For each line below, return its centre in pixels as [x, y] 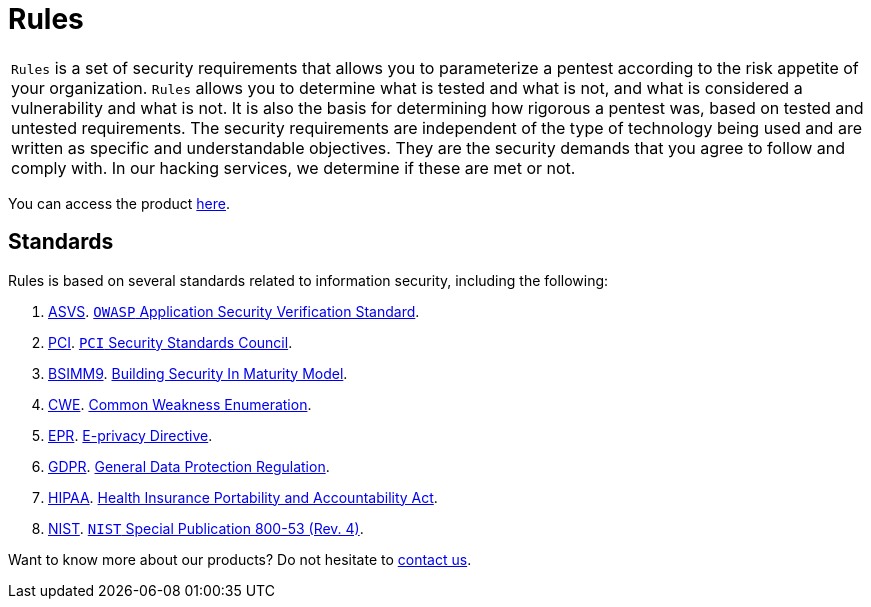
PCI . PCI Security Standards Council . [170, 342]
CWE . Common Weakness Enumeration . [180, 404]
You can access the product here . [119, 203]
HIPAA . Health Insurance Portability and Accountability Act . [243, 497]
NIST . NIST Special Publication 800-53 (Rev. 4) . [206, 528]
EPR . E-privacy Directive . [130, 435]
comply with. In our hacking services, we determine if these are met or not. [293, 167]
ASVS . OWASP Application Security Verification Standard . [234, 311]
